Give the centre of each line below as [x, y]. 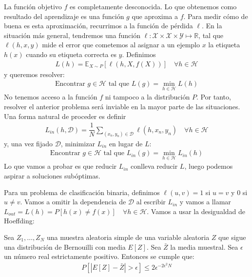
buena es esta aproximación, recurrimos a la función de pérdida [98, 26]
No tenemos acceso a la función [51, 97]
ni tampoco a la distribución [147, 97]
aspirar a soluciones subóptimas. [52, 176]
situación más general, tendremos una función [72, 35]
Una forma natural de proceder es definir [65, 116]
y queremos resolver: [34, 74]
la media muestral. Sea [204, 247]
